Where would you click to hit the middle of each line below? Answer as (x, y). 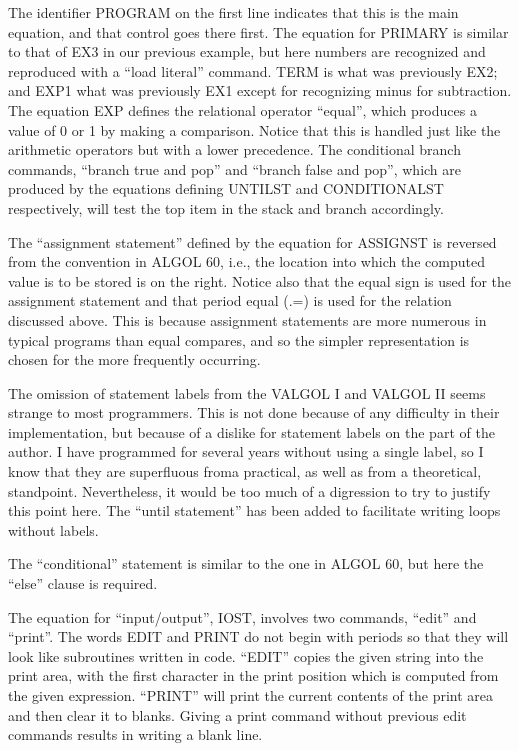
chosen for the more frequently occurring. (134, 359)
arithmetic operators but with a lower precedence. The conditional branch (234, 149)
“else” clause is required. (83, 583)
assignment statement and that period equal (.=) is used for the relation (230, 300)
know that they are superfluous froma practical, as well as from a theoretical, (245, 471)
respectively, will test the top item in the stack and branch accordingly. (226, 207)
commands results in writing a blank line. (135, 734)
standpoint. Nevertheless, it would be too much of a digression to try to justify (249, 490)
